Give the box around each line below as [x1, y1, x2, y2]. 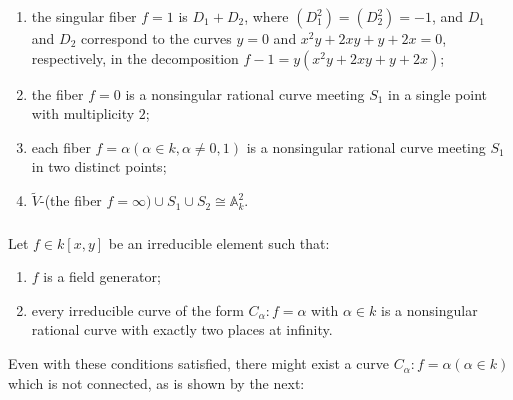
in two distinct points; [31, 156, 167, 177]
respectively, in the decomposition [31, 47, 239, 68]
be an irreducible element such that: [108, 232, 330, 253]
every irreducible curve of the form [31, 299, 244, 320]
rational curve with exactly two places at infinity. [31, 319, 333, 340]
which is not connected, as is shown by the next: [8, 372, 305, 393]
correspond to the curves [80, 28, 232, 48]
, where [244, 6, 289, 26]
